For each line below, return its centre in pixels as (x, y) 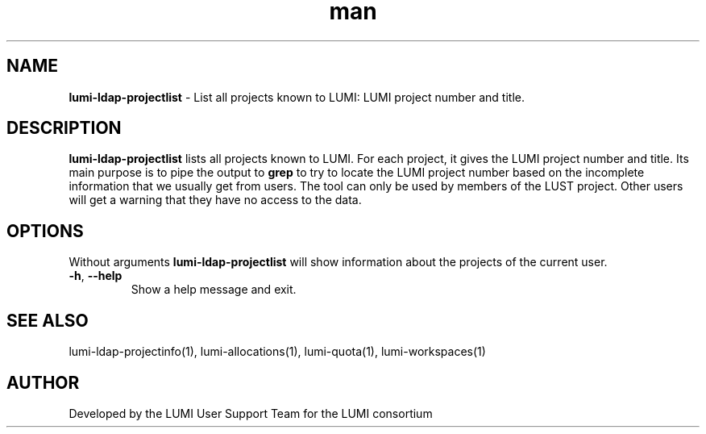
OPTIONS (45, 231)
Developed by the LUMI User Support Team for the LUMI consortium (251, 413)
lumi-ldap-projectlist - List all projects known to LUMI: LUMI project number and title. (297, 97)
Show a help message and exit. (214, 290)
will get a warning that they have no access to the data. (215, 200)
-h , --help (96, 276)
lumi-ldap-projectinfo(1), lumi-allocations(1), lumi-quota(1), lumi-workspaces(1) (277, 352)
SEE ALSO (48, 320)
